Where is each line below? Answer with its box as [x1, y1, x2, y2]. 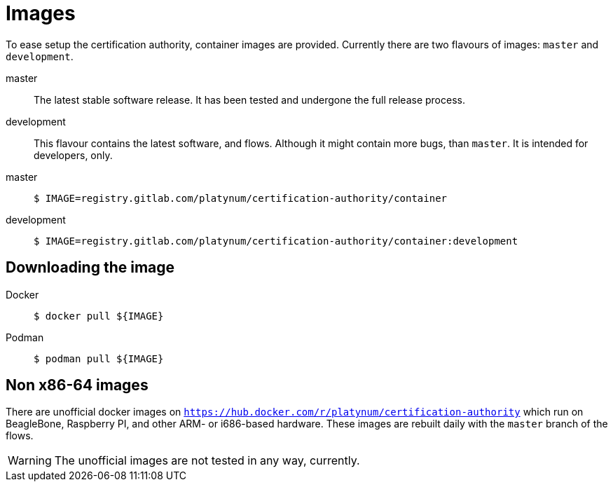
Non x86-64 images [6, 376, 149, 395]
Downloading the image [6, 259, 175, 277]
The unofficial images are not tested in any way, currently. [54, 453, 360, 468]
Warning [8, 453, 52, 468]
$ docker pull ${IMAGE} [34, 310, 164, 322]
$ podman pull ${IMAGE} [34, 352, 164, 364]
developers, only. [34, 149, 113, 161]
